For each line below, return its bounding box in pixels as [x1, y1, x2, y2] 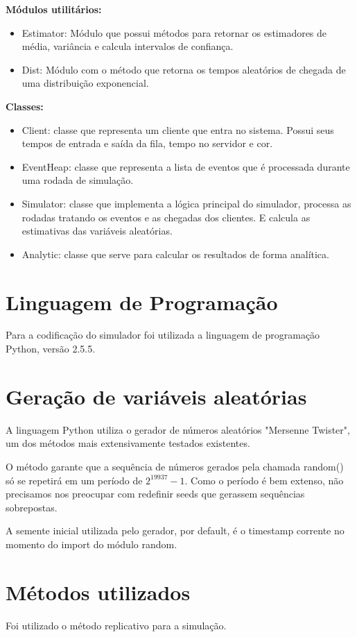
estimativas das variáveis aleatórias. [21, 223, 173, 238]
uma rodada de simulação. [21, 173, 134, 187]
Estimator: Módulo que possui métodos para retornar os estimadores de [21, 25, 327, 40]
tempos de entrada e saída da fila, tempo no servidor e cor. [21, 136, 273, 151]
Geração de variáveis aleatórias [6, 382, 307, 410]
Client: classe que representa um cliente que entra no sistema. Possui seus [21, 122, 334, 137]
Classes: [6, 99, 44, 113]
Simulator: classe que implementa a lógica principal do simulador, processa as [21, 196, 351, 210]
